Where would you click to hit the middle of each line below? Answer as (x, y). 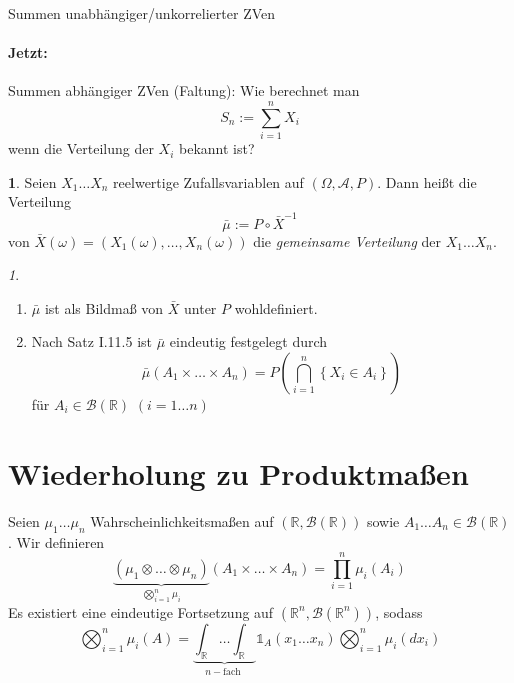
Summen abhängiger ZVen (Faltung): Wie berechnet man (184, 90)
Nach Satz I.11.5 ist (92, 341)
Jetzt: (28, 52)
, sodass (399, 611)
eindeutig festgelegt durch (248, 341)
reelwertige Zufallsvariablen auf (208, 181)
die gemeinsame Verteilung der (347, 240)
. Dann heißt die (427, 181)
